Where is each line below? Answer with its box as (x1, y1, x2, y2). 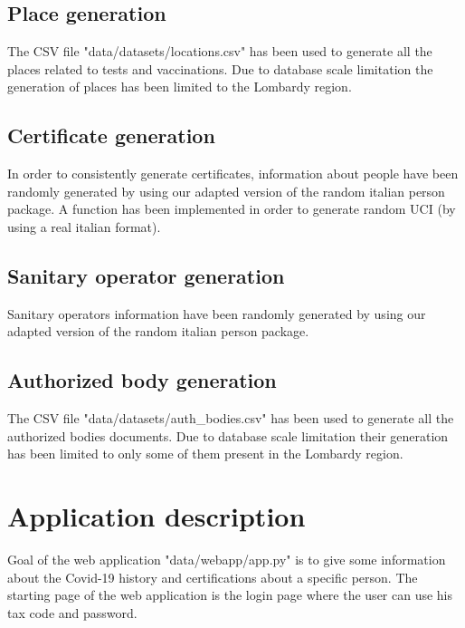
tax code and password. (7, 603, 138, 622)
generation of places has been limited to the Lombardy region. (7, 77, 352, 96)
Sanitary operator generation (7, 261, 285, 289)
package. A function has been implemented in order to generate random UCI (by (7, 199, 456, 218)
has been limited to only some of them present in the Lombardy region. (7, 444, 403, 463)
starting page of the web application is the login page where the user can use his (7, 585, 453, 604)
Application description (7, 498, 306, 535)
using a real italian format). (7, 217, 161, 236)
